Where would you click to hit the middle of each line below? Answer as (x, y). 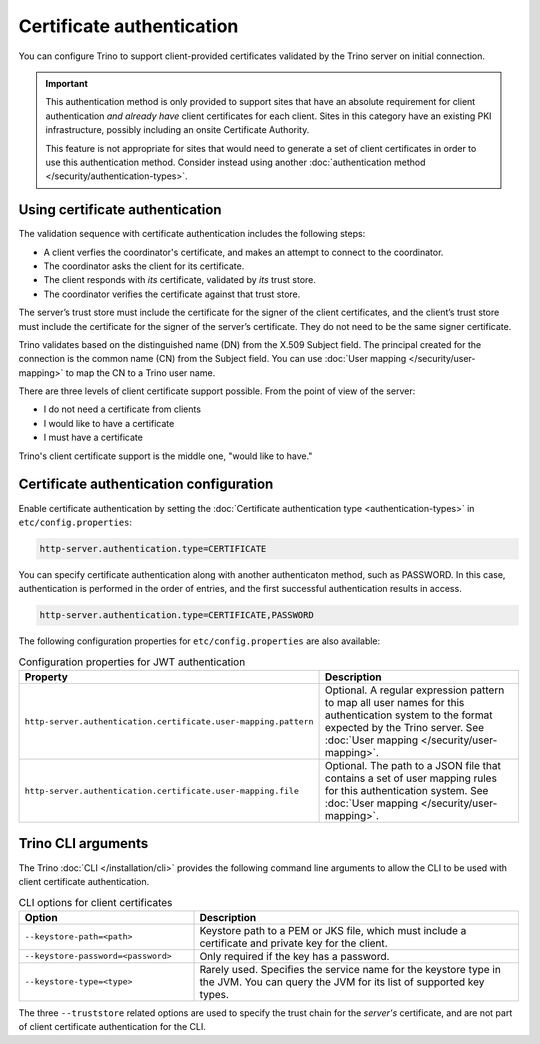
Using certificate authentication (120, 210)
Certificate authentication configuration (146, 484)
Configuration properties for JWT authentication (132, 662)
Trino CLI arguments (83, 843)
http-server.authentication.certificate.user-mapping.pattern (169, 721)
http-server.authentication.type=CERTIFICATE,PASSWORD (176, 615)
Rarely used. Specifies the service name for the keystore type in (350, 969)
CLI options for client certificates (95, 902)
